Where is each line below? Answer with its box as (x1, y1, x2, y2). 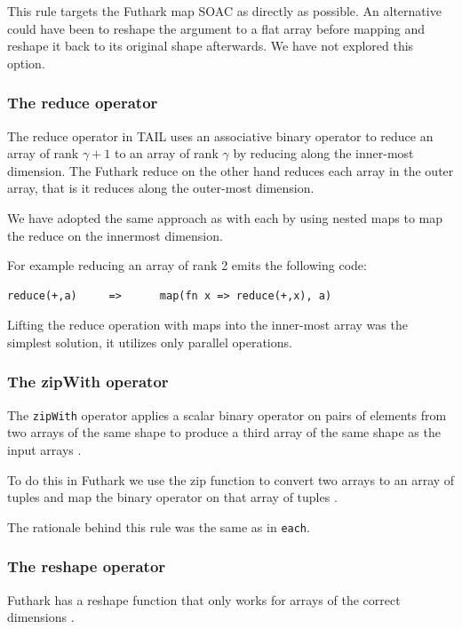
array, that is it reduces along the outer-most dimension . (7, 179, 315, 197)
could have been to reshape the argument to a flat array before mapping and (7, 19, 426, 37)
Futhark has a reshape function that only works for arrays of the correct (7, 590, 401, 609)
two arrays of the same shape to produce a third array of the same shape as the (7, 423, 441, 442)
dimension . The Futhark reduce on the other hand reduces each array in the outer (7, 161, 454, 179)
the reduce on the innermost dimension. (7, 226, 223, 244)
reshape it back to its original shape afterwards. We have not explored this (7, 36, 414, 55)
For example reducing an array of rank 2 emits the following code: (7, 256, 367, 275)
